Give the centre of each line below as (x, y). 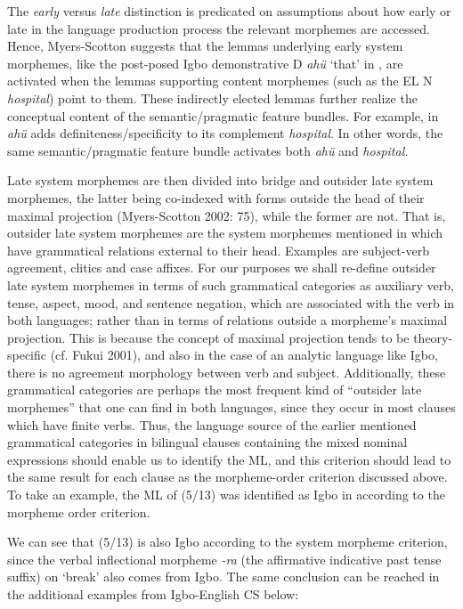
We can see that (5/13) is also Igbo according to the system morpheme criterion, (227, 542)
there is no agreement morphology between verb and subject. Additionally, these (227, 372)
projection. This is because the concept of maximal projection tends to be (208, 337)
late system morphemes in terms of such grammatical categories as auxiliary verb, (231, 284)
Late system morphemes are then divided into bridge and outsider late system (220, 180)
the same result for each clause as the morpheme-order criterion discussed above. (227, 477)
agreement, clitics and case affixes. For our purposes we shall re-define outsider (222, 268)
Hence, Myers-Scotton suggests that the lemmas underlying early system (205, 46)
